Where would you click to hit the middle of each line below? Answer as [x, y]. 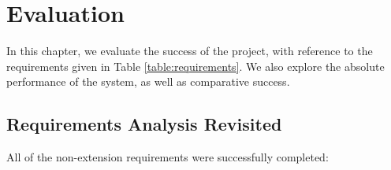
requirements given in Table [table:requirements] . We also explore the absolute [195, 66]
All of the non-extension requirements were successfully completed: [168, 157]
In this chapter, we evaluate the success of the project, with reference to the [190, 51]
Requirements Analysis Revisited [144, 124]
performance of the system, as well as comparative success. [148, 81]
